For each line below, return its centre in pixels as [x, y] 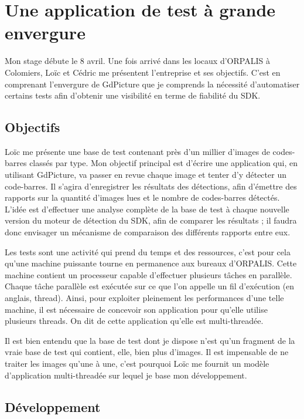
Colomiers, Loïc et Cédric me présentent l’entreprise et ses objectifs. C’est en [143, 72]
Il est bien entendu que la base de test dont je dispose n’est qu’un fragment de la [150, 340]
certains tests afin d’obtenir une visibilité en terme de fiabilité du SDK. [133, 95]
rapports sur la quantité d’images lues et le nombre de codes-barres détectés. [142, 197]
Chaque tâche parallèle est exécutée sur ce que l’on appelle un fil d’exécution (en [150, 286]
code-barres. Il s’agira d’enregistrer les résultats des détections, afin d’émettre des [151, 186]
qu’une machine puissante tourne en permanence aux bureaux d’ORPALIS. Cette [151, 263]
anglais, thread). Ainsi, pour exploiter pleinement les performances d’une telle [144, 298]
